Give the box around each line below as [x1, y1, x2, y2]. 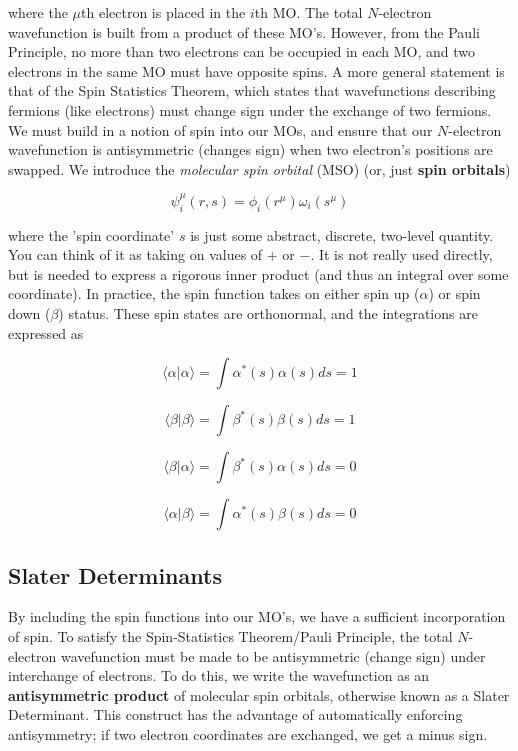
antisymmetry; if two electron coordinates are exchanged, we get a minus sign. [8, 723, 488, 744]
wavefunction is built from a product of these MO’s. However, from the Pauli [8, 21, 480, 42]
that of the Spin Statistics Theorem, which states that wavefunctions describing [8, 80, 496, 101]
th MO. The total [254, 2, 363, 22]
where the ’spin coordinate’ [8, 224, 175, 245]
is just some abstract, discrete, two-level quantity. [190, 224, 494, 245]
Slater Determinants [8, 559, 222, 590]
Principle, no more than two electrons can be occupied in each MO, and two [8, 41, 476, 62]
